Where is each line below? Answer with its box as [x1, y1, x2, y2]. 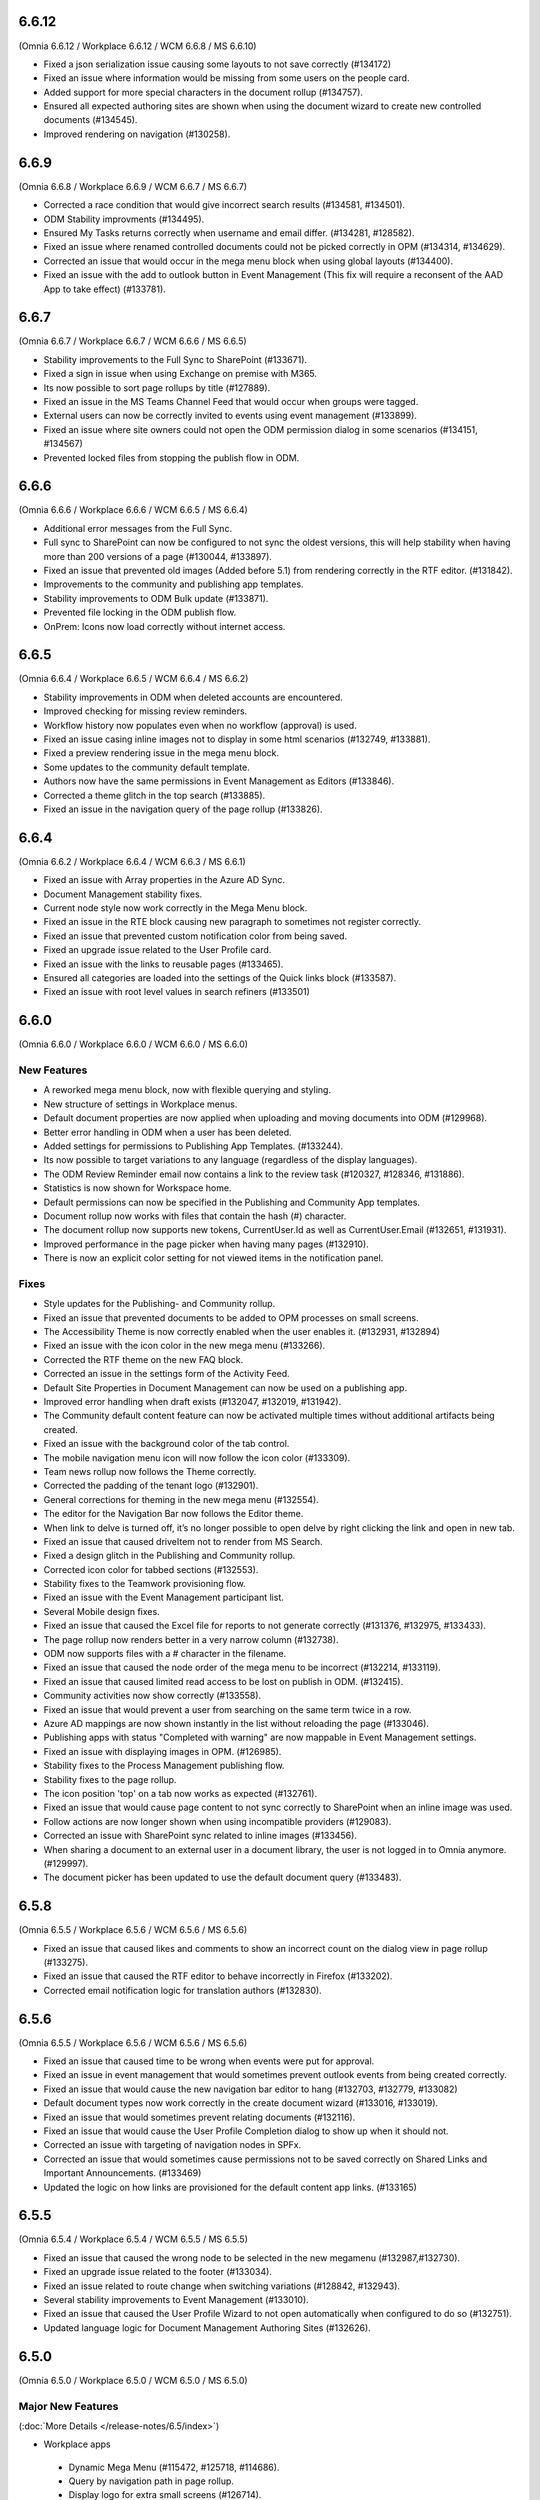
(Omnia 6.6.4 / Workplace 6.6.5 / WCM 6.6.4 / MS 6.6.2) [18, 673, 249, 685]
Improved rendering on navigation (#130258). [43, 128, 231, 140]
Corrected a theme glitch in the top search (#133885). [43, 789, 266, 801]
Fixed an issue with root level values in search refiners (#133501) [43, 986, 310, 998]
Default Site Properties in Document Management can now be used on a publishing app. [43, 1381, 408, 1394]
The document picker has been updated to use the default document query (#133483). [43, 1871, 402, 1884]
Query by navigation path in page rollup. [68, 2475, 235, 2487]
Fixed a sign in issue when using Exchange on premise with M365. [43, 368, 318, 380]
